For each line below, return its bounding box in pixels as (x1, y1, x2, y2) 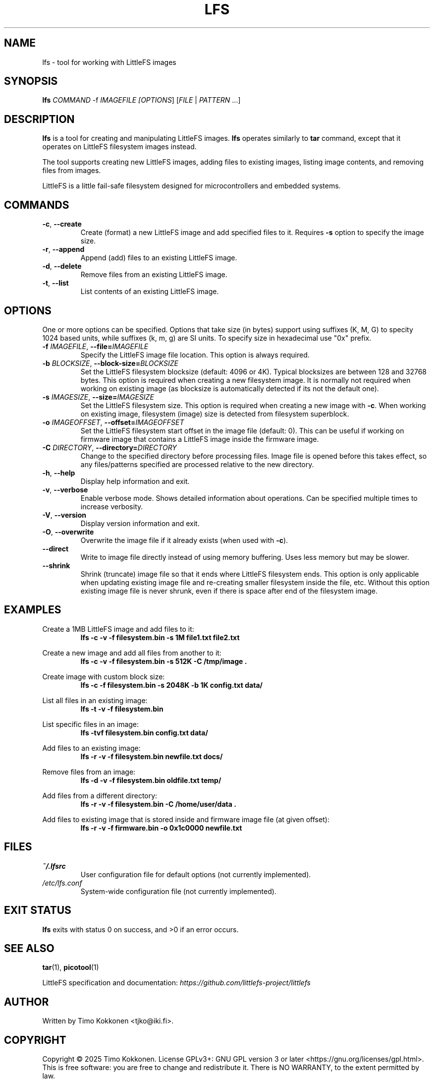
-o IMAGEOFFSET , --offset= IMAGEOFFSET (42, 418, 184, 426)
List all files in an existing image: (42, 696, 148, 705)
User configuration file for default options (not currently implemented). (80, 870, 311, 879)
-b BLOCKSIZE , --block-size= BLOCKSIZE (42, 359, 178, 367)
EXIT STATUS (4, 904, 71, 917)
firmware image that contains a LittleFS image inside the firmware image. (80, 434, 319, 443)
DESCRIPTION (4, 113, 75, 125)
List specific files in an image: (42, 720, 139, 728)
